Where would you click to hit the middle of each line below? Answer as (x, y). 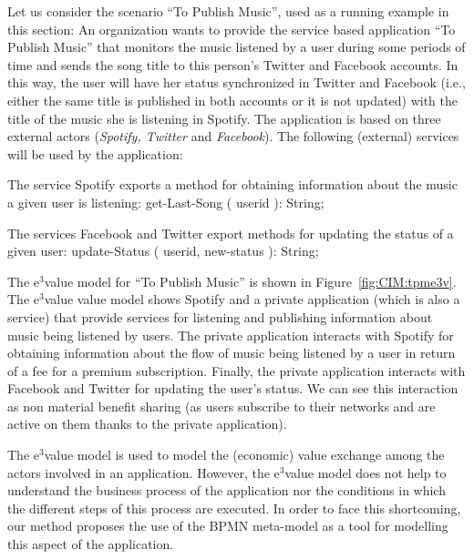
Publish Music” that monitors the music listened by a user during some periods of (237, 47)
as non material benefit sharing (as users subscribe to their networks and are (222, 406)
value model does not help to (366, 472)
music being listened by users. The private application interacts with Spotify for (231, 335)
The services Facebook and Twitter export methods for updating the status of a (231, 233)
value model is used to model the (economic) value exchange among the (244, 455)
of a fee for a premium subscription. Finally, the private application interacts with (237, 370)
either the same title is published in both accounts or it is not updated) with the (232, 100)
